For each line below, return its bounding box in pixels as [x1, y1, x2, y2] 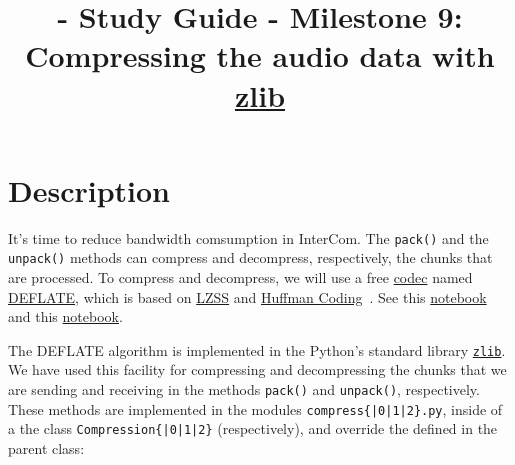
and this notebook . [8, 306, 123, 327]
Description [8, 169, 171, 210]
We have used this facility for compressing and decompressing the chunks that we [8, 359, 507, 380]
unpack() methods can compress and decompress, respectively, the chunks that [8, 247, 493, 268]
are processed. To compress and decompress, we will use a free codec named [8, 267, 473, 287]
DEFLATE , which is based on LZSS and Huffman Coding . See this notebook [8, 286, 487, 307]
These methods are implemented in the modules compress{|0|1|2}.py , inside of [8, 398, 503, 419]
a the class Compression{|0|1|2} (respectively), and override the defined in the [8, 418, 498, 439]
